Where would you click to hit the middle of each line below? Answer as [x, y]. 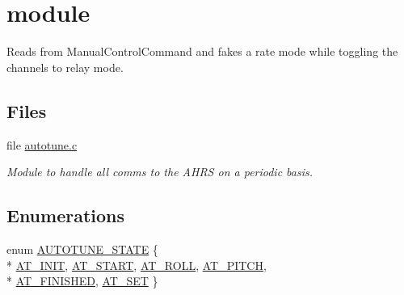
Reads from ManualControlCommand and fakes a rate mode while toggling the [202, 51]
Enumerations [66, 215]
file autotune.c [42, 144]
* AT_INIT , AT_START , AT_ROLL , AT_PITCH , [137, 265]
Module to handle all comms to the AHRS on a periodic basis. [160, 172]
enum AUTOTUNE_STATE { [82, 249]
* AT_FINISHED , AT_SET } [82, 281]
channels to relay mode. [65, 67]
